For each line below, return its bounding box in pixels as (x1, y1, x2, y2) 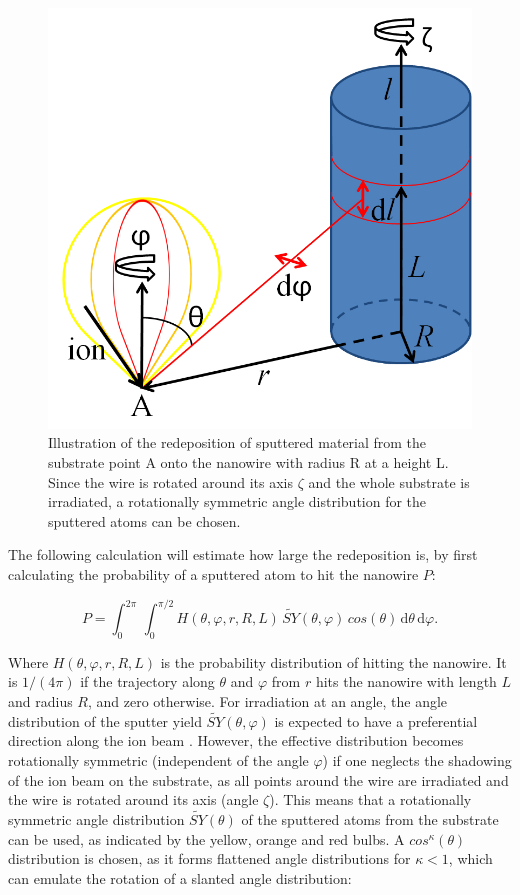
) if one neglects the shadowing (322, 749, 512, 770)
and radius (8, 690, 73, 711)
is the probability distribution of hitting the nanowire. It (160, 651, 507, 672)
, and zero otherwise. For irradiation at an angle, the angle (88, 690, 448, 711)
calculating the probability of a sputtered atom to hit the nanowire (8, 563, 419, 584)
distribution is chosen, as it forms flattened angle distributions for (8, 848, 411, 869)
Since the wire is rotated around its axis (48, 471, 293, 492)
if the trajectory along (80, 671, 215, 692)
